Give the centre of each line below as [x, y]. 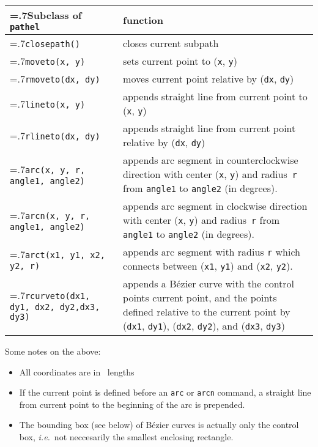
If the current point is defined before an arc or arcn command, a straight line [165, 392]
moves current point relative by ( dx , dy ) [209, 79]
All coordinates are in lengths [77, 371]
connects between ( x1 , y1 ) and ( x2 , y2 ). [208, 266]
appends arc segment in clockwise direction [215, 206]
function [143, 20]
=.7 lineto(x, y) [48, 103]
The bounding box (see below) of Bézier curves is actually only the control [159, 425]
